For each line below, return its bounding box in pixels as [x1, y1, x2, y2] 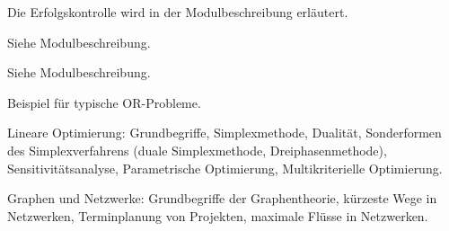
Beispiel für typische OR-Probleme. [7, 93, 201, 111]
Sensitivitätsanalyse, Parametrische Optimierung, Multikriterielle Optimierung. [7, 158, 443, 177]
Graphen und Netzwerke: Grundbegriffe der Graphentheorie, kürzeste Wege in [7, 189, 437, 208]
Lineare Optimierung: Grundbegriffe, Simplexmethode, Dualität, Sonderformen [7, 123, 442, 142]
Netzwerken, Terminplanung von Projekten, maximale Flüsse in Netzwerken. [7, 206, 428, 225]
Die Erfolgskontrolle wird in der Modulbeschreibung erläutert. [7, 3, 348, 21]
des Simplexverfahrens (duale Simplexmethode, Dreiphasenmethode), [7, 140, 387, 159]
